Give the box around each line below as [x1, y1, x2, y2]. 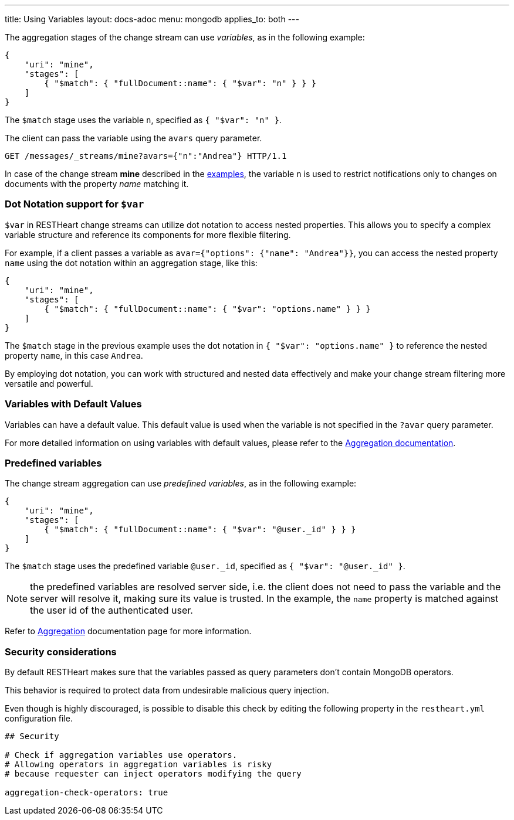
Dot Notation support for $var [5, 198, 144, 210]
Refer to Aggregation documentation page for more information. [5, 626, 252, 637]
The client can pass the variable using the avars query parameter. [5, 133, 262, 143]
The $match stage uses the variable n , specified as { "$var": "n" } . [5, 115, 282, 125]
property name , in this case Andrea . [5, 350, 143, 360]
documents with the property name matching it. [5, 179, 189, 189]
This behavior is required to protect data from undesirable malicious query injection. [5, 685, 329, 695]
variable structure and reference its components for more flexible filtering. [5, 229, 291, 240]
